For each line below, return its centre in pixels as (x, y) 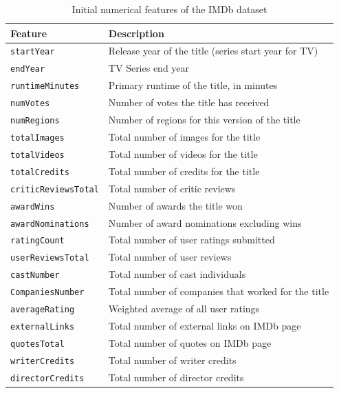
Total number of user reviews (170, 257)
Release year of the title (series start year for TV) (213, 51)
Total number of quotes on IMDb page (190, 342)
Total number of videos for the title (183, 153)
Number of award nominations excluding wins (205, 222)
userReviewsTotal (50, 258)
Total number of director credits (176, 377)
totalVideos (37, 155)
